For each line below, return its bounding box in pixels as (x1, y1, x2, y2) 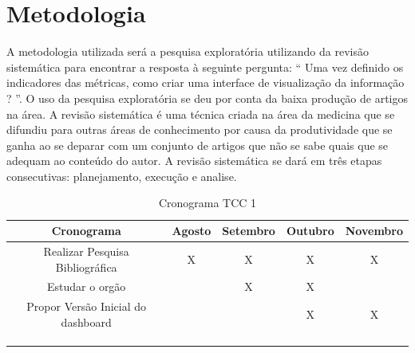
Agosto (172, 222, 211, 239)
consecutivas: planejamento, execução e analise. (6, 167, 237, 184)
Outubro (286, 222, 334, 239)
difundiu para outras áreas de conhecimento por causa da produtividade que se (6, 121, 393, 138)
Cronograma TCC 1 (158, 194, 257, 211)
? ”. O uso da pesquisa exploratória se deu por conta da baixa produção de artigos (6, 89, 409, 106)
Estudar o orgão (47, 278, 126, 295)
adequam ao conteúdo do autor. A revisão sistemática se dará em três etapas (6, 152, 382, 169)
